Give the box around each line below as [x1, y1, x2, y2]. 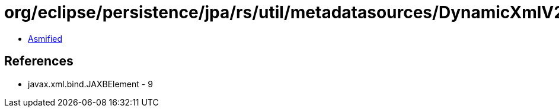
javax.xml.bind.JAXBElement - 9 [28, 78, 153, 89]
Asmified [28, 33, 63, 44]
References [4, 54, 74, 69]
